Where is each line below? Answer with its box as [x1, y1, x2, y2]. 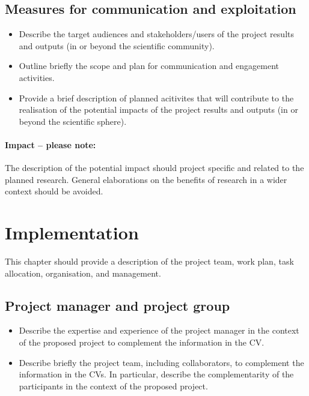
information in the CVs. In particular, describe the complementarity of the [19, 368, 294, 380]
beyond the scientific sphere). [19, 115, 127, 127]
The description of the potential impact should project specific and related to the [5, 161, 304, 174]
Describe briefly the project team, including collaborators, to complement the [19, 356, 304, 368]
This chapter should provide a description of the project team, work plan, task [5, 255, 294, 268]
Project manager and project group [5, 296, 230, 314]
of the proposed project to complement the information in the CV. [19, 336, 265, 349]
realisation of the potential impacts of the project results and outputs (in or [19, 103, 298, 116]
